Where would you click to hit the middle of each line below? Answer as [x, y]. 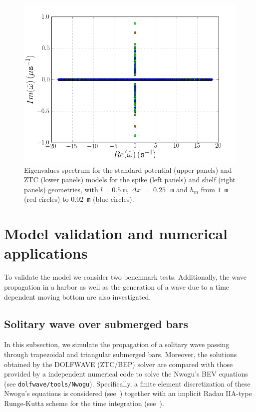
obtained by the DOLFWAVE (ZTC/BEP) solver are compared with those [119, 364]
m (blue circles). [111, 199]
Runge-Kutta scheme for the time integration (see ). [84, 403]
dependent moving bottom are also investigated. [78, 296]
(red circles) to [46, 199]
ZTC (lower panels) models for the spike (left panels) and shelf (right [130, 180]
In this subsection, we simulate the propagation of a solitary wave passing [117, 344]
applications [46, 253]
